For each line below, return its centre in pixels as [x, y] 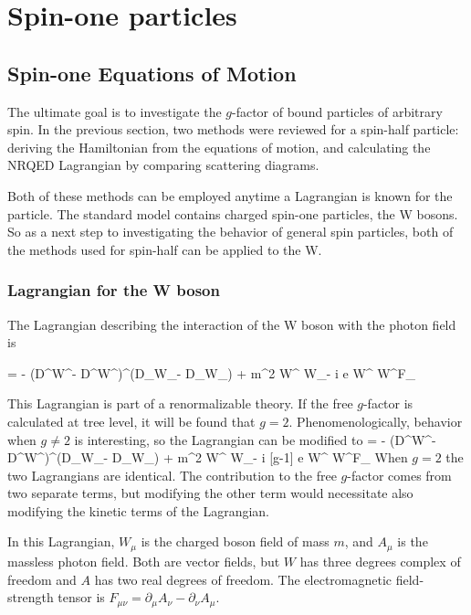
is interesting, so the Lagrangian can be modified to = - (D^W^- [255, 439]
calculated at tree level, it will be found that [131, 421]
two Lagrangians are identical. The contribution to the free [172, 475]
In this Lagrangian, [61, 541]
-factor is [388, 403]
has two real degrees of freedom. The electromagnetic [243, 579]
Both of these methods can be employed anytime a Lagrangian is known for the [230, 195]
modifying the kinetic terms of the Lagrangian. [138, 510]
